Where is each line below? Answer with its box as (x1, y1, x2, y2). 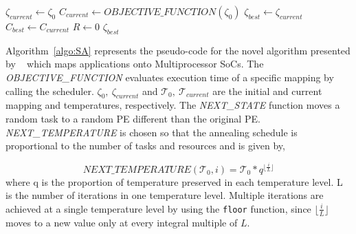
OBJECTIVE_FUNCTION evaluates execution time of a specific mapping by (5, 70, 334, 84)
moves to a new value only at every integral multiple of (5, 215, 238, 229)
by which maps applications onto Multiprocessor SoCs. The (5, 56, 264, 71)
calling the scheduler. (5, 83, 94, 98)
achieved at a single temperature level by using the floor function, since (5, 201, 311, 215)
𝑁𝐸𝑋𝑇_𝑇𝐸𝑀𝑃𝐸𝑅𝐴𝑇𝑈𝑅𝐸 (82, 164, 191, 175)
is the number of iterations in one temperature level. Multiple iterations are (5, 188, 324, 202)
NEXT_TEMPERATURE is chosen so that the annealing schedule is (5, 125, 298, 139)
